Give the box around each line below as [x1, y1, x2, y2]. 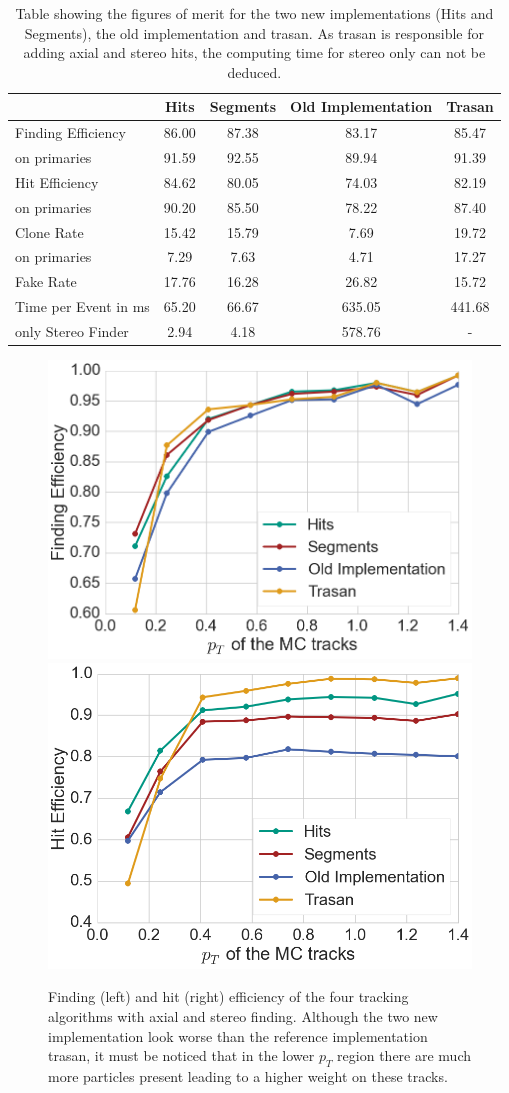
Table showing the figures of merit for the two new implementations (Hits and [15, 3, 494, 23]
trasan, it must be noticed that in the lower [48, 1045, 315, 1066]
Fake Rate [15, 271, 77, 292]
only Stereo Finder [15, 320, 129, 341]
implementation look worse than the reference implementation [48, 1025, 428, 1046]
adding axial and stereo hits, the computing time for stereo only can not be [23, 42, 486, 63]
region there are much [337, 1045, 471, 1066]
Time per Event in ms [15, 296, 150, 317]
